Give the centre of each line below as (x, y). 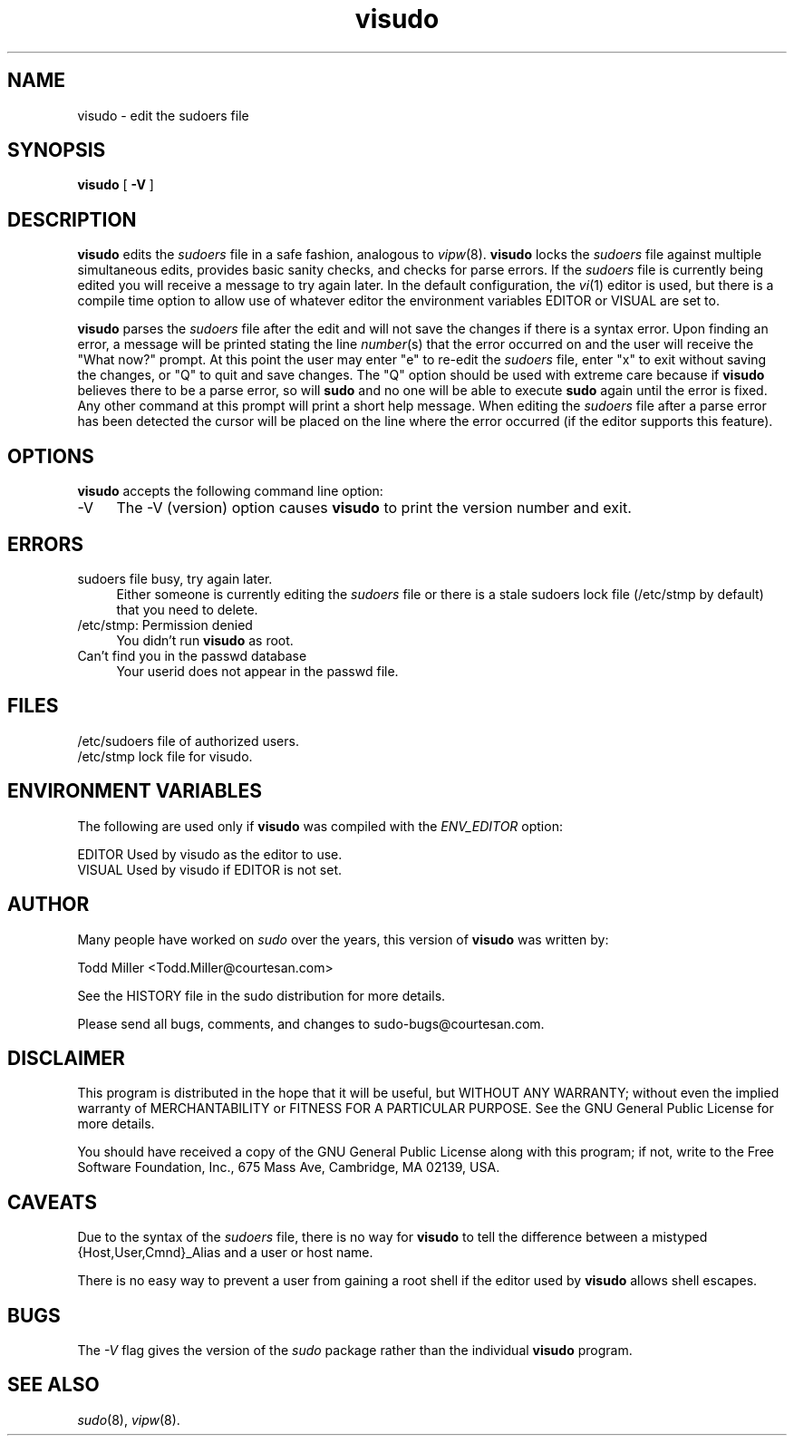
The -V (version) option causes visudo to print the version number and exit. (374, 508)
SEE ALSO (53, 1385)
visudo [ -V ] (116, 185)
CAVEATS (52, 1202)
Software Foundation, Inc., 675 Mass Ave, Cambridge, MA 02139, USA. (289, 1167)
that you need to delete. (187, 609)
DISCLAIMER (66, 1058)
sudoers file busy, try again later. (175, 578)
